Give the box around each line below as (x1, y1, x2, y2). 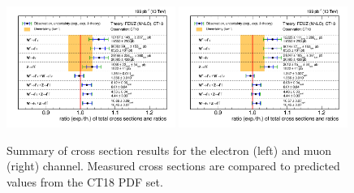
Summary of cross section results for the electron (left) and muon (6, 141, 331, 158)
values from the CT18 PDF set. (6, 174, 163, 191)
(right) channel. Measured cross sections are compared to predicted (6, 157, 340, 174)
